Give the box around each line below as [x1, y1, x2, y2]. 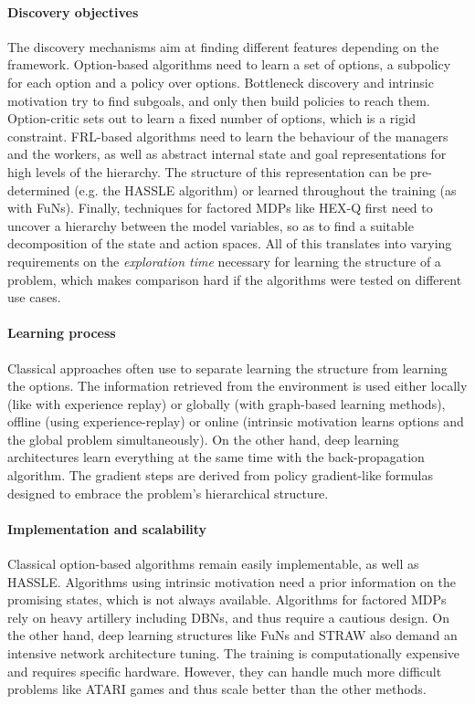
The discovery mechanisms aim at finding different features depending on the [7, 37, 439, 56]
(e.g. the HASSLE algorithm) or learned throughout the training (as [74, 180, 457, 199]
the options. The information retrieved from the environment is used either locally [7, 376, 468, 395]
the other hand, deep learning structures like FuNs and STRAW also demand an [7, 625, 458, 645]
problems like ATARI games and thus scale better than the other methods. [7, 679, 427, 699]
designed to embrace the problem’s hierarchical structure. [7, 483, 329, 502]
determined [7, 180, 70, 199]
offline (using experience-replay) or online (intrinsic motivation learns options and [7, 412, 464, 431]
